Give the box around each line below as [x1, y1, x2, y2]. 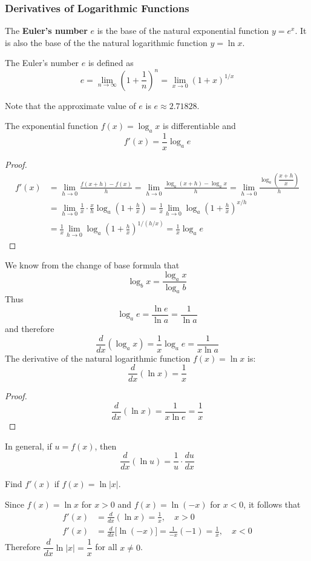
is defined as [88, 56, 134, 69]
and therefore [5, 322, 54, 335]
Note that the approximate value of [5, 99, 136, 111]
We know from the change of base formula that [5, 259, 180, 271]
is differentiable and [163, 119, 236, 132]
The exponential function [5, 119, 99, 132]
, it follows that [243, 497, 301, 510]
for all [95, 540, 117, 553]
